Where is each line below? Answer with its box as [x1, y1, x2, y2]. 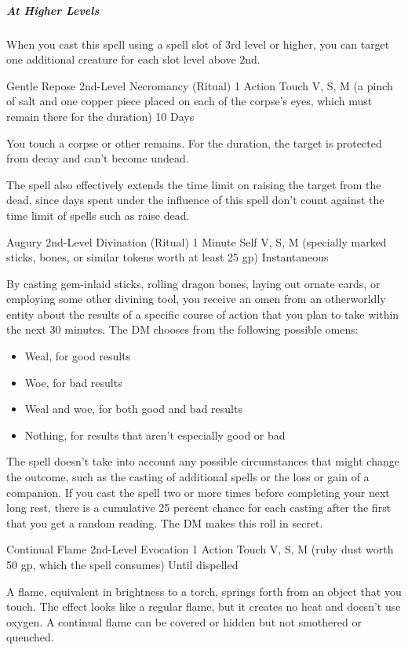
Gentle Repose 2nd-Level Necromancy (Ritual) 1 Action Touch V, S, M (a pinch [6, 77, 393, 93]
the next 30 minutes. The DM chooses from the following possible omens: [6, 321, 359, 338]
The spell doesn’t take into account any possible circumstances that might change [6, 453, 399, 469]
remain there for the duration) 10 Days [6, 108, 195, 124]
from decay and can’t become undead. [6, 150, 189, 166]
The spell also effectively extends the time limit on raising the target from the [6, 176, 381, 192]
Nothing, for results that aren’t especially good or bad [24, 426, 286, 443]
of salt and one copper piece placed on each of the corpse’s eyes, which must [6, 93, 373, 109]
